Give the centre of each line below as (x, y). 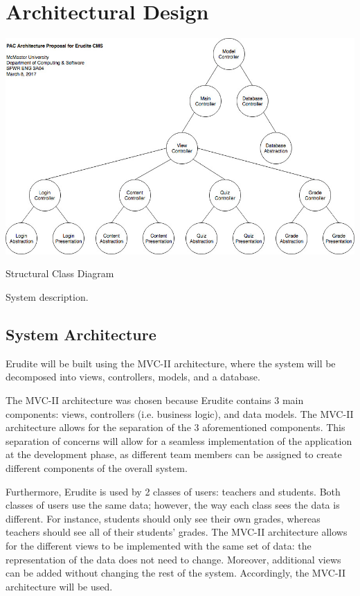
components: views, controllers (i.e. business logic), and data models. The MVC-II (180, 413)
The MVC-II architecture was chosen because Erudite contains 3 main (155, 400)
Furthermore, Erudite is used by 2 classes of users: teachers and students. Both (173, 491)
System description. (47, 296)
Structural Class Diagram (60, 273)
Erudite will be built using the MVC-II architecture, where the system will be (171, 363)
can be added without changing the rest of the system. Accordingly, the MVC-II (176, 573)
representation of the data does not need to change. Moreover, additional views (173, 559)
